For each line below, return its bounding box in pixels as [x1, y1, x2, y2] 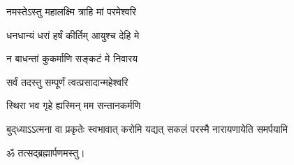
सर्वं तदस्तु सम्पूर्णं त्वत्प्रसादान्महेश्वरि [6, 74, 128, 89]
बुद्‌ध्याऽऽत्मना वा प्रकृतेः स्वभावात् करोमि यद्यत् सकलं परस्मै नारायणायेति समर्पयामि [6, 121, 288, 136]
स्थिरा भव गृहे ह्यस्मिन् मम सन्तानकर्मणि [6, 98, 141, 113]
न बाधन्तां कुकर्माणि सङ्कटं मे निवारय [6, 51, 138, 66]
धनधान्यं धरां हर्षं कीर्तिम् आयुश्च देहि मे [6, 27, 140, 42]
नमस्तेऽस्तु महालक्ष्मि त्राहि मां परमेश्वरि [6, 4, 136, 18]
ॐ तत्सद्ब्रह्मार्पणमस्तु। [6, 145, 85, 159]
